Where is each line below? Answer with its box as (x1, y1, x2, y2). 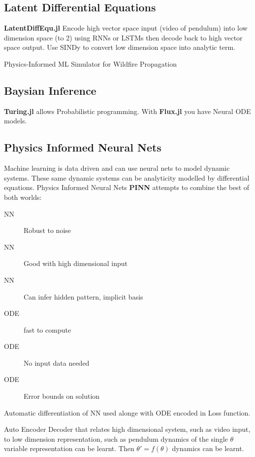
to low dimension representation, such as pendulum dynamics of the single (4, 433, 228, 444)
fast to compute (24, 324, 71, 335)
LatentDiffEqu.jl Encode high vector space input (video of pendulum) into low (4, 23, 248, 33)
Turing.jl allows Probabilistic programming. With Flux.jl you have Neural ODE (4, 106, 251, 116)
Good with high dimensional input (24, 258, 128, 268)
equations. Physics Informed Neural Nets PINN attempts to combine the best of (4, 182, 250, 192)
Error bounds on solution (24, 391, 100, 401)
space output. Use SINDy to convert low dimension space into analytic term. (4, 42, 235, 52)
